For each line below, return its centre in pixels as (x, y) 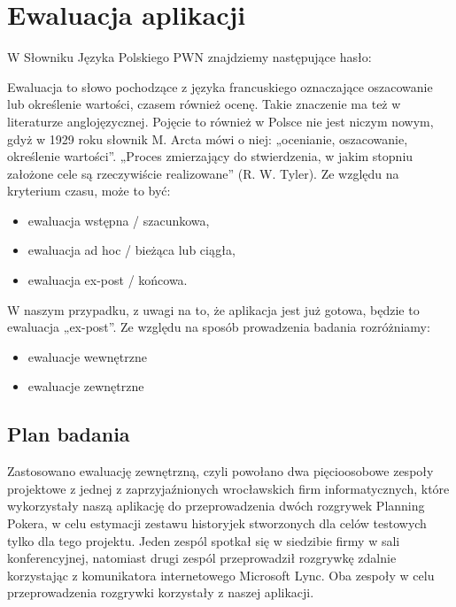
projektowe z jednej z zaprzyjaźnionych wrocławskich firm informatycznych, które (228, 488)
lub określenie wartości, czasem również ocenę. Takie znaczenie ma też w (204, 104)
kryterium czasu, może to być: (89, 191)
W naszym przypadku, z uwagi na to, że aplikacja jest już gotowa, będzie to (213, 309)
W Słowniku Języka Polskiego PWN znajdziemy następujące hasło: (189, 57)
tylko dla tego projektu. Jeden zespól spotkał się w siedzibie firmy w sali (204, 540)
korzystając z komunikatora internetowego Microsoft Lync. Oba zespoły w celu (221, 575)
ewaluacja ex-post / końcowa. (108, 280)
